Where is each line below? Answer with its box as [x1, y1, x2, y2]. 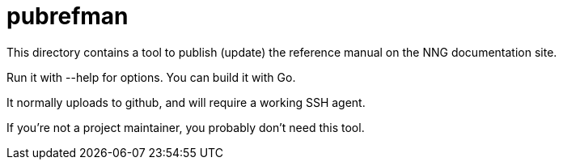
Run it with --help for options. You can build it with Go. [6, 70, 296, 84]
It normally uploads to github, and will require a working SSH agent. [6, 95, 366, 109]
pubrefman [6, 2, 129, 30]
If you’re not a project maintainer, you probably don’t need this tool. [6, 120, 365, 134]
